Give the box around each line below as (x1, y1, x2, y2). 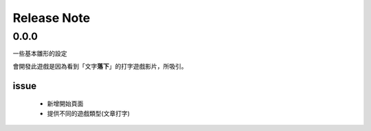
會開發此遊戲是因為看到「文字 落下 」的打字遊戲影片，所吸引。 (12, 62, 188, 70)
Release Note (12, 10, 91, 25)
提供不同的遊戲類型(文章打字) (47, 109, 131, 117)
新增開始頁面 (47, 99, 84, 108)
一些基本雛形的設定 (12, 49, 67, 58)
